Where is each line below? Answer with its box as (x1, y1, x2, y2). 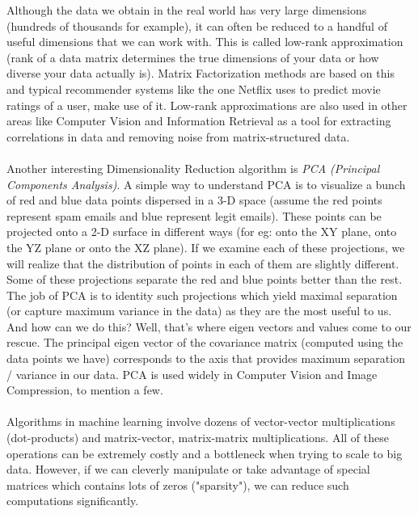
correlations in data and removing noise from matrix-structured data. (6, 128, 350, 145)
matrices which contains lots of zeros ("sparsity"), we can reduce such (6, 476, 349, 493)
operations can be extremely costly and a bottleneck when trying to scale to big (6, 444, 403, 461)
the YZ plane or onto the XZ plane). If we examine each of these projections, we (6, 238, 405, 255)
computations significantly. (6, 492, 139, 509)
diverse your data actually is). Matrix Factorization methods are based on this (6, 65, 395, 82)
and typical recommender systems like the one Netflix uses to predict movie (6, 80, 381, 97)
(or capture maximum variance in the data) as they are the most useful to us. (6, 302, 392, 319)
